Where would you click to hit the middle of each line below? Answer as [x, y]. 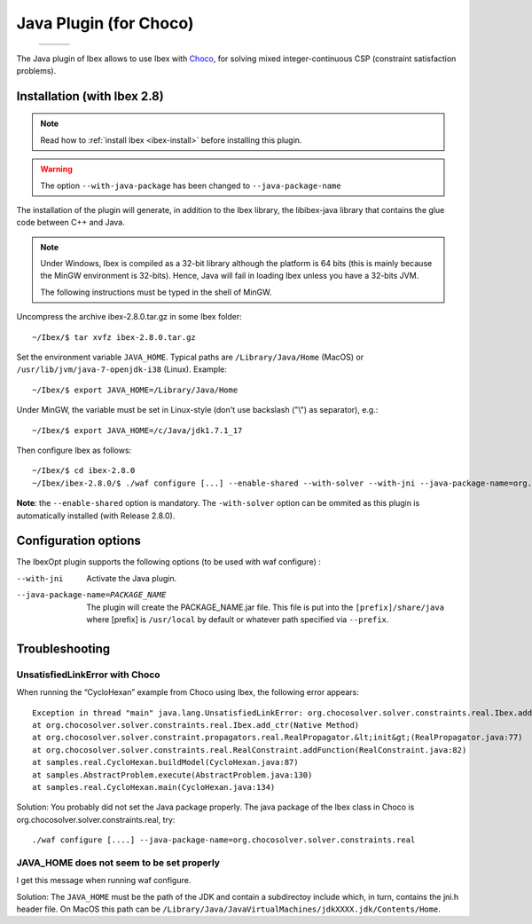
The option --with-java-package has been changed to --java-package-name [191, 186]
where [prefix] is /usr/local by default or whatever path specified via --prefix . [238, 620]
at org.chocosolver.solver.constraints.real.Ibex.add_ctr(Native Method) [196, 725]
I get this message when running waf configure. [104, 881]
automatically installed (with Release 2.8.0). [96, 516]
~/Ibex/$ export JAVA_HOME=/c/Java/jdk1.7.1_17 [137, 430]
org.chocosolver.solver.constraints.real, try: [96, 819]
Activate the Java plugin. [132, 578]
